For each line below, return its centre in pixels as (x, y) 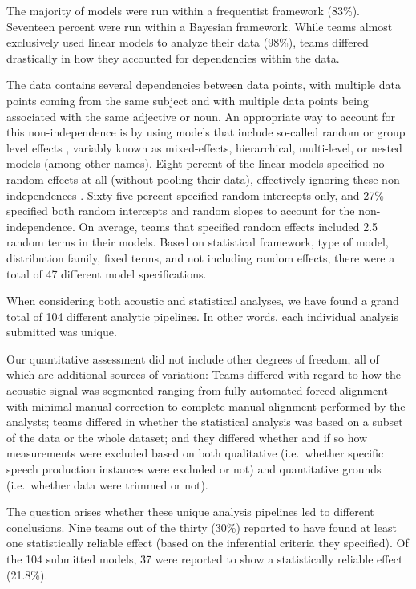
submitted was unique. (62, 332)
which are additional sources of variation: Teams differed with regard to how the (204, 374)
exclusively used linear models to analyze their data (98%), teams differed (188, 42)
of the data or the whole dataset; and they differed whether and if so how (187, 437)
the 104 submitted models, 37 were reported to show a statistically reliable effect (205, 559)
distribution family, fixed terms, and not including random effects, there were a (201, 257)
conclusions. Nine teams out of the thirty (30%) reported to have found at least (202, 527)
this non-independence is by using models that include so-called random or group (206, 132)
